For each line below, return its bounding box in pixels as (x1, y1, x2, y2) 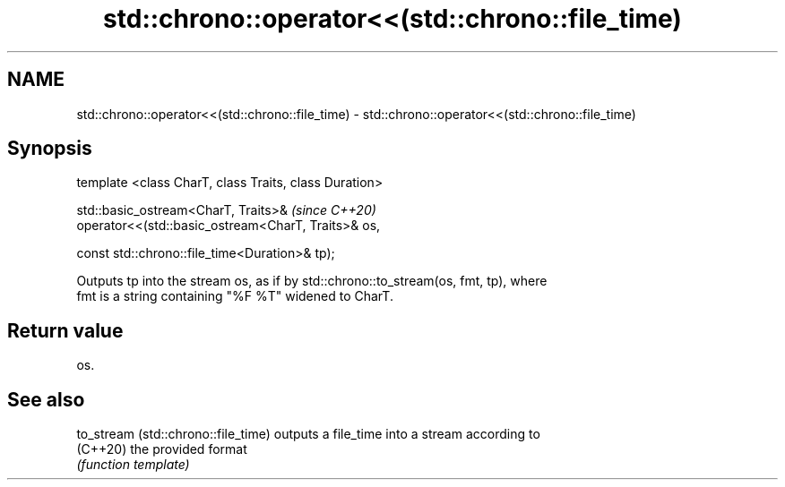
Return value (7, 319, 124, 342)
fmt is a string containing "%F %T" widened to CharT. (76, 288, 393, 304)
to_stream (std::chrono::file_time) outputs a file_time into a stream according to (76, 426, 540, 442)
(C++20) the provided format (76, 441, 247, 457)
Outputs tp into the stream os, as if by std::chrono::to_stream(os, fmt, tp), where (76, 273, 548, 289)
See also (7, 388, 85, 411)
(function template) (76, 457, 190, 473)
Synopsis (7, 137, 92, 160)
